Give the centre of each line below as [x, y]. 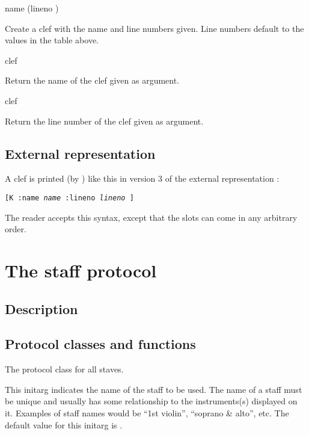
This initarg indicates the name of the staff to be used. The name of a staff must [154, 389]
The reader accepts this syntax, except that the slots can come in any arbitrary [151, 217]
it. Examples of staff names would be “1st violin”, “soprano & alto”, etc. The [147, 412]
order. [16, 229]
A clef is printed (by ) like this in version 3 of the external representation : [142, 178]
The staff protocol [81, 270]
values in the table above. [52, 40]
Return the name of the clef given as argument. [92, 80]
